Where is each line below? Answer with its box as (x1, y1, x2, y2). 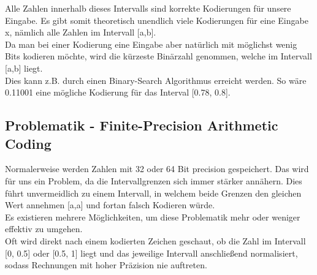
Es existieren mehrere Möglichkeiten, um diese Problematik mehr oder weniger (5, 210, 300, 223)
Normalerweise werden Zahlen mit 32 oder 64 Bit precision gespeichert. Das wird (5, 162, 309, 175)
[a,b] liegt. (5, 61, 43, 74)
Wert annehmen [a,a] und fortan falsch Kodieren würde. (5, 198, 215, 211)
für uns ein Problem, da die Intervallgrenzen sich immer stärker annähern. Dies (5, 174, 302, 187)
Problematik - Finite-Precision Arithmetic (5, 116, 278, 135)
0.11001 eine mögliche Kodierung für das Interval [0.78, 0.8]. (5, 86, 231, 99)
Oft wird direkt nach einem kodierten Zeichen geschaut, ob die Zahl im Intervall (5, 234, 306, 247)
